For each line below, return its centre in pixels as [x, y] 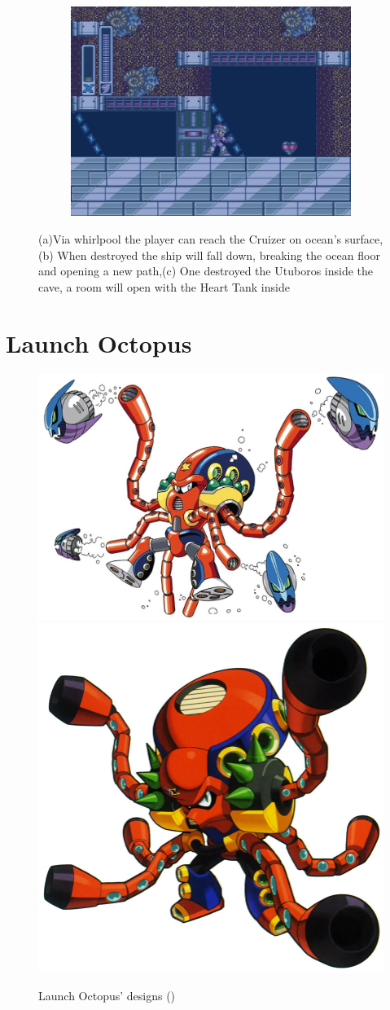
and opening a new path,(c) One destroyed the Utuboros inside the [206, 271]
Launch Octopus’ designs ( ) [107, 995]
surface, [364, 238]
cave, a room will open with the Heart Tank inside [164, 286]
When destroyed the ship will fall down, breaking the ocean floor [219, 255]
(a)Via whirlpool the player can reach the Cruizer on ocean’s [190, 238]
